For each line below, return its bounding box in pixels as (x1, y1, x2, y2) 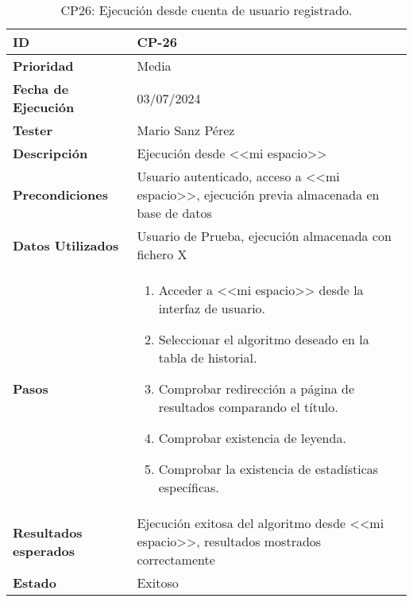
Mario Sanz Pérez (137, 121, 235, 139)
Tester (13, 121, 53, 139)
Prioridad (13, 56, 74, 75)
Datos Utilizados (13, 235, 119, 254)
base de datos (137, 204, 212, 222)
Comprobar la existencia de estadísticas (158, 460, 379, 478)
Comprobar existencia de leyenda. (158, 429, 346, 447)
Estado (13, 573, 56, 592)
